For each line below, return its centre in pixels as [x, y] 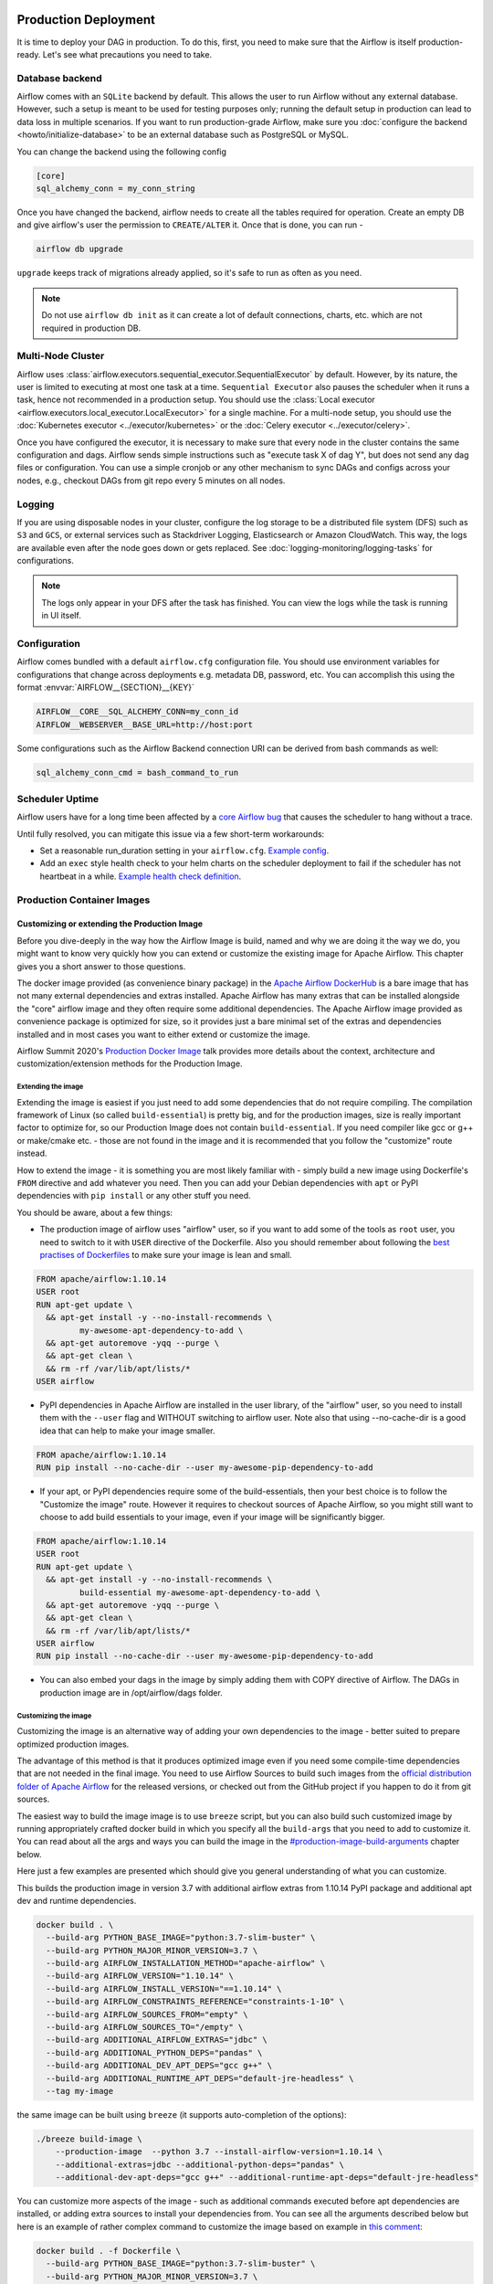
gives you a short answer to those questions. [101, 966]
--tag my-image [80, 2091]
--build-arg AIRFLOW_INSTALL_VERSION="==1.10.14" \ [164, 1988]
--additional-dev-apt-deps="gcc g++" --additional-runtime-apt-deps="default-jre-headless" [267, 2178]
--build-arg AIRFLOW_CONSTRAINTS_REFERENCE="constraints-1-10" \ [195, 2002]
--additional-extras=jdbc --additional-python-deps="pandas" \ [200, 2164]
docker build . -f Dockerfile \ [109, 2251]
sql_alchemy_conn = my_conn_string [115, 188]
